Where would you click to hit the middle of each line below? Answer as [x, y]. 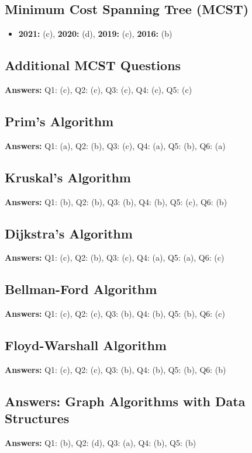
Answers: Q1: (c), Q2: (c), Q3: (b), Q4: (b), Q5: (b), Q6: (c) [115, 314]
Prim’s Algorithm [59, 121]
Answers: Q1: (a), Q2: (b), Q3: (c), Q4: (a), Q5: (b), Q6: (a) [115, 145]
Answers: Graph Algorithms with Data [125, 401]
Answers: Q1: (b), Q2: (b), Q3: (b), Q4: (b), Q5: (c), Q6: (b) [116, 201]
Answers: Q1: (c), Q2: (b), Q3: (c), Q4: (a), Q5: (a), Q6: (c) [115, 257]
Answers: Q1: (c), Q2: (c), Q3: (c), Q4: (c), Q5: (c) [99, 89]
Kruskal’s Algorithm [68, 177]
